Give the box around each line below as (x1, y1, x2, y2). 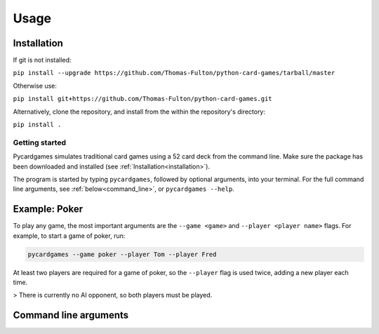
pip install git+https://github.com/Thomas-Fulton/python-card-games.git (13, 95, 273, 103)
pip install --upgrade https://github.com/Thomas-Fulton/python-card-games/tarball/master (13, 69, 335, 77)
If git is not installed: (13, 56, 72, 65)
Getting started (13, 138, 67, 147)
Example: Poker (13, 203, 84, 215)
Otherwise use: (13, 81, 58, 90)
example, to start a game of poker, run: (13, 232, 126, 240)
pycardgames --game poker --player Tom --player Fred (27, 250, 217, 258)
